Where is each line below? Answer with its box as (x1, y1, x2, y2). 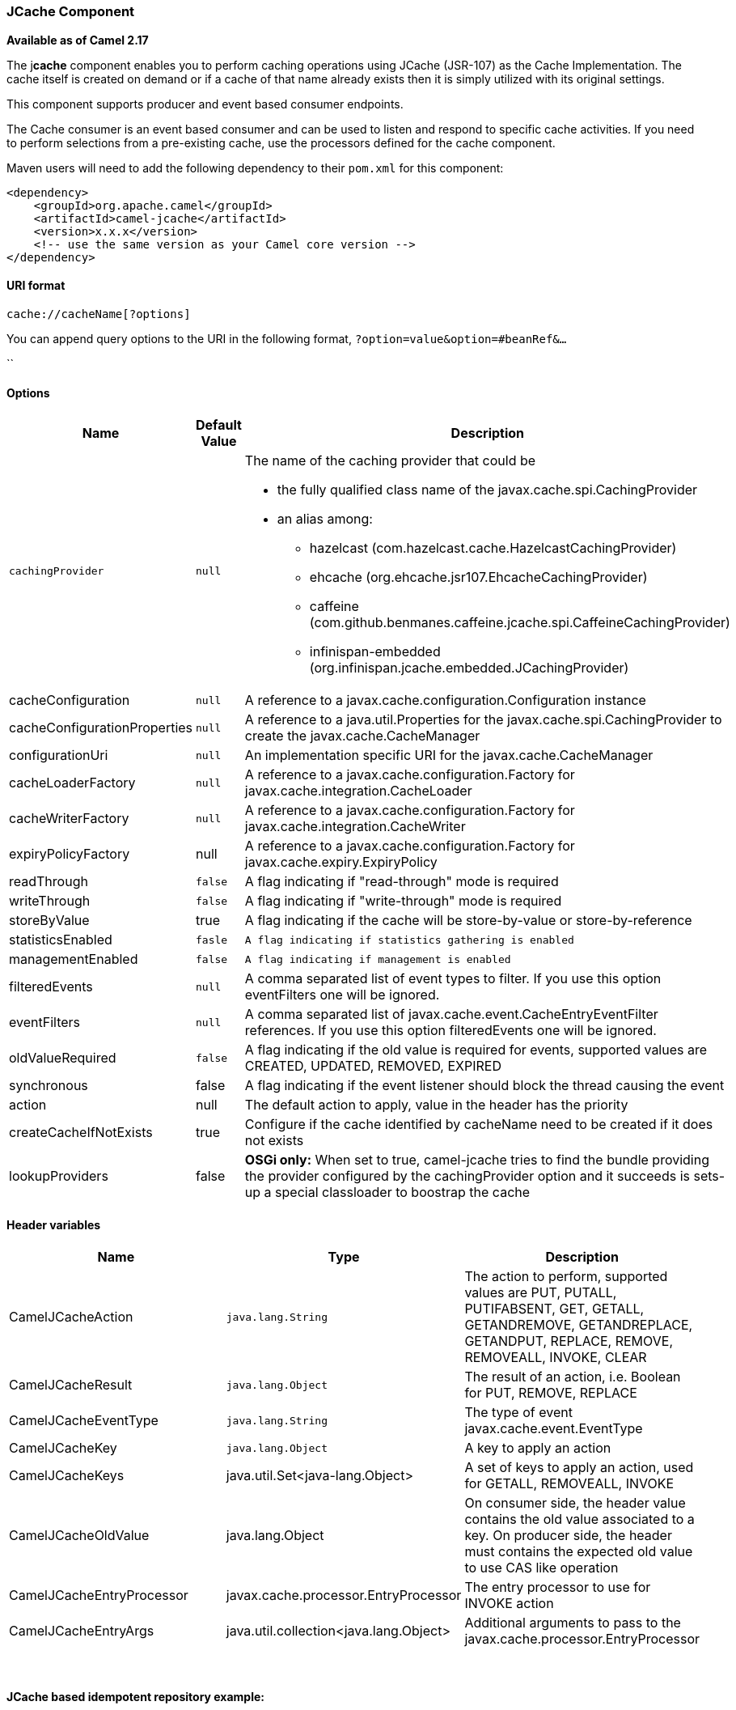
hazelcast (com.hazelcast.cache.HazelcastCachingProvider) (309, 540, 677, 557)
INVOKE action (464, 1595, 554, 1612)
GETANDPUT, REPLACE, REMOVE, (464, 1333, 673, 1350)
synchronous (9, 1077, 88, 1094)
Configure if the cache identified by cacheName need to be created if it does (244, 1116, 713, 1133)
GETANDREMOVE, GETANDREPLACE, (464, 1317, 693, 1334)
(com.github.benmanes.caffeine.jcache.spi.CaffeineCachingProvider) (309, 614, 730, 631)
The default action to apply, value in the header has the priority (244, 1097, 628, 1114)
